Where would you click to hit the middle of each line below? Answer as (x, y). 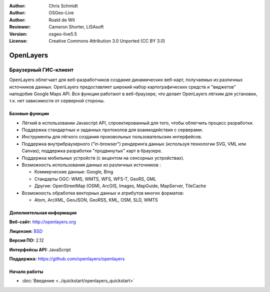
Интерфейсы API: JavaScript (40, 249)
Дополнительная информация (43, 212)
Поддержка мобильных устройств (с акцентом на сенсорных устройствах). (103, 158)
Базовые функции (29, 114)
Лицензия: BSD (26, 231)
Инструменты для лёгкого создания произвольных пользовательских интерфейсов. (112, 137)
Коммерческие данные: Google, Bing (74, 172)
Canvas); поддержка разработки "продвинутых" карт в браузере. (92, 151)
